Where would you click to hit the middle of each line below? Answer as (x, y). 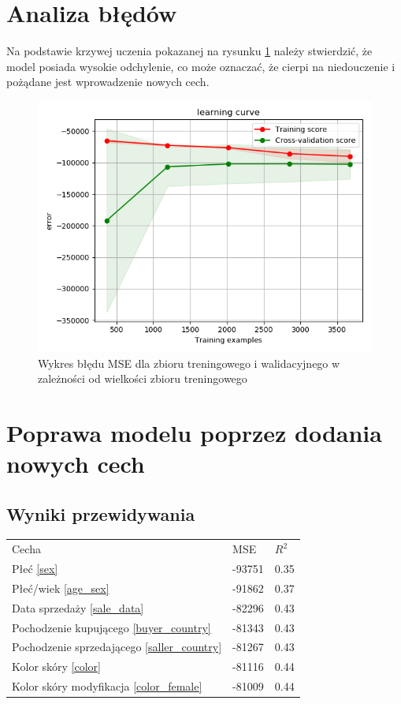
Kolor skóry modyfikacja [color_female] (107, 686)
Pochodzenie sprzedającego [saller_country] (117, 647)
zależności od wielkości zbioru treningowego (143, 378)
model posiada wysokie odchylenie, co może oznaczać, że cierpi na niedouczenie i (201, 66)
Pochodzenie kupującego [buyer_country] (111, 627)
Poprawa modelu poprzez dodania (194, 432)
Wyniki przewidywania (101, 513)
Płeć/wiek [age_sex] (61, 588)
